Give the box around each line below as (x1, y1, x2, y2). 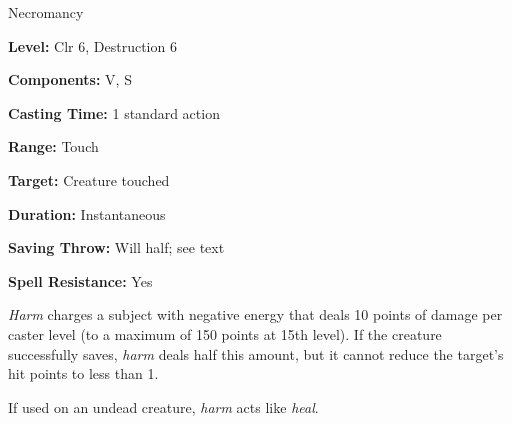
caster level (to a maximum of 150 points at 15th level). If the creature (8, 323, 442, 344)
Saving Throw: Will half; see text (8, 237, 225, 258)
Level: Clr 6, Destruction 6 (8, 35, 177, 56)
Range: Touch (8, 136, 99, 157)
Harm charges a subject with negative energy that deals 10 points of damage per (8, 304, 503, 325)
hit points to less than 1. (8, 363, 159, 384)
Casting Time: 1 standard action (8, 102, 220, 123)
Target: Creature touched (8, 169, 170, 190)
